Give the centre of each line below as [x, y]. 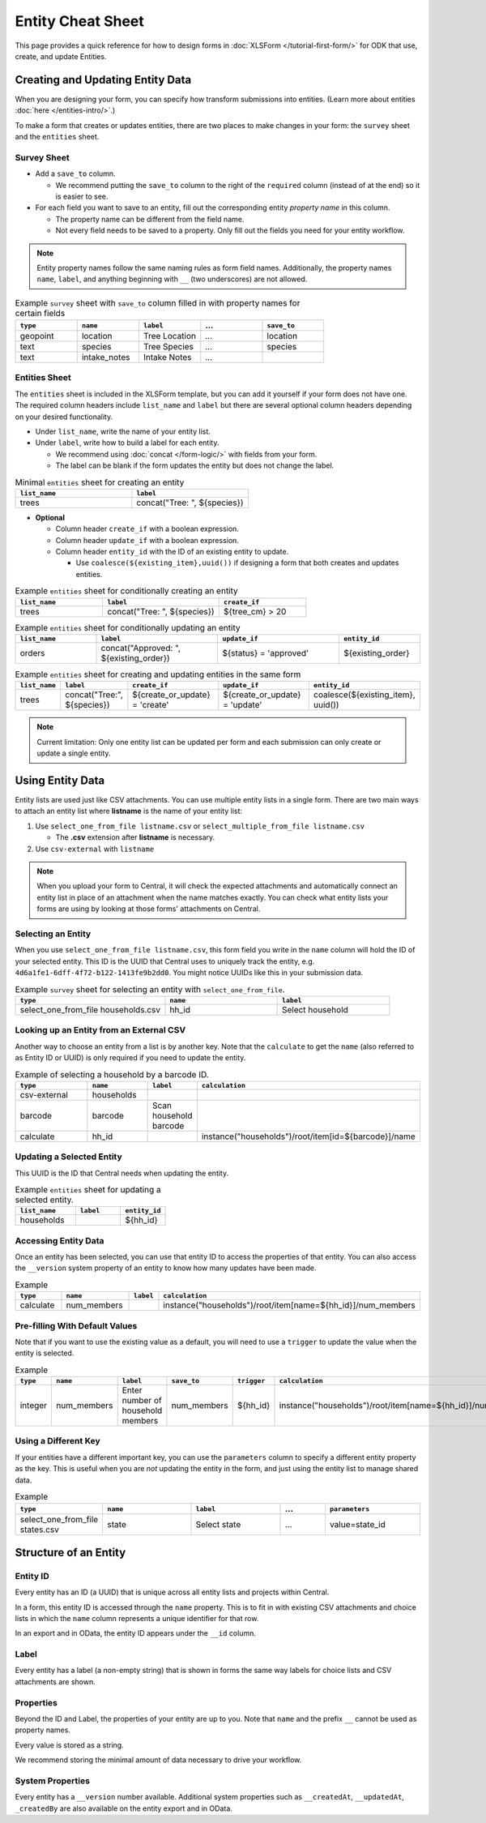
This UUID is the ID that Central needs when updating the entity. [122, 1173]
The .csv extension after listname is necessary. [135, 837]
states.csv [40, 1530]
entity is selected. [45, 1353]
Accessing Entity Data [60, 1240]
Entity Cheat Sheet [80, 21]
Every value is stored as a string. [70, 1745]
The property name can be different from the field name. [150, 219]
